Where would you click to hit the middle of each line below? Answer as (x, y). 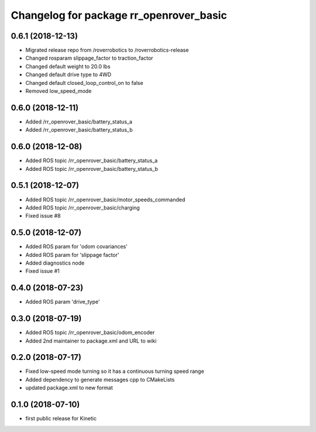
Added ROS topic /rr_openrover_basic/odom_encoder (90, 332)
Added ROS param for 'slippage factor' (72, 255)
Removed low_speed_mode (59, 91)
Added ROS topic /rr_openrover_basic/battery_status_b (92, 169)
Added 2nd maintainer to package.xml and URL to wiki (91, 341)
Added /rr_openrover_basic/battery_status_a (79, 121)
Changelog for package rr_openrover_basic (119, 15)
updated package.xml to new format (69, 388)
